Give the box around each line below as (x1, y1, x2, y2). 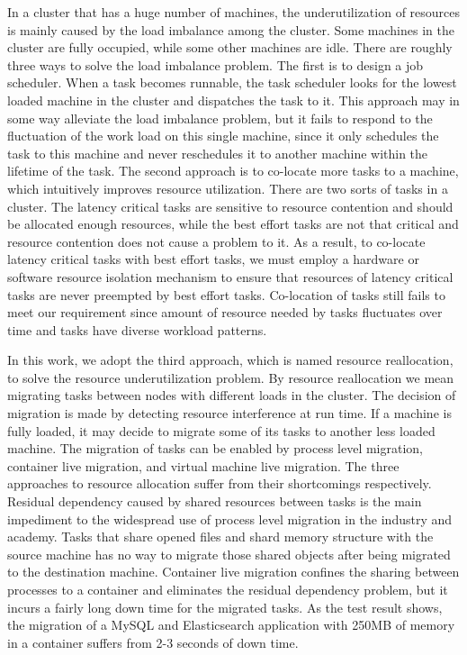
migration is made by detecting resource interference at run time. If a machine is (7, 404, 452, 423)
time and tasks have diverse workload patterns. (7, 320, 267, 339)
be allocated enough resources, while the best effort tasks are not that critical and (7, 214, 459, 233)
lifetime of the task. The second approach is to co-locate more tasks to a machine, (7, 161, 459, 180)
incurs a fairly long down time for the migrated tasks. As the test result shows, (7, 597, 443, 616)
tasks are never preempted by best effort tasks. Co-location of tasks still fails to (7, 285, 445, 304)
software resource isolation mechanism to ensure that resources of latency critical (7, 267, 454, 286)
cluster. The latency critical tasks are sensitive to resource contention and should (7, 196, 454, 215)
